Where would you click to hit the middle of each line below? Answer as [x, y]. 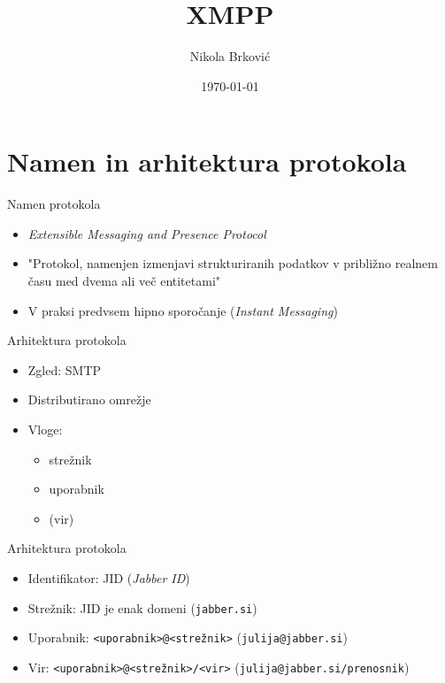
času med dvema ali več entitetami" [124, 281]
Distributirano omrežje [89, 399]
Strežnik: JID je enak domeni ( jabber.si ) [142, 607]
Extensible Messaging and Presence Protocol [147, 233]
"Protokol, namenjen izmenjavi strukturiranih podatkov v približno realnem [233, 263]
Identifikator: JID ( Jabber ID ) [109, 577]
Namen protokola [54, 204]
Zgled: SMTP [65, 369]
